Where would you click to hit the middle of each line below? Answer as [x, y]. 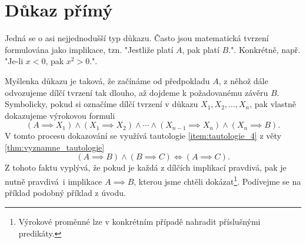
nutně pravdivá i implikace [54, 181]
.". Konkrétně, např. [265, 49]
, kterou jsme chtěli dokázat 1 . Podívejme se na [217, 180]
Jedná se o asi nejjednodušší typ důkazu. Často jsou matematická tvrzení [137, 38]
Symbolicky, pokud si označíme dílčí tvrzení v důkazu [102, 104]
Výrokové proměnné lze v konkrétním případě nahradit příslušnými [139, 221]
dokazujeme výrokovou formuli [60, 115]
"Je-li [14, 61]
